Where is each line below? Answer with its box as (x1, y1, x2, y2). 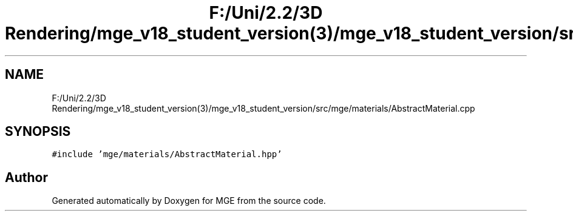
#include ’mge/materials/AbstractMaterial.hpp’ (52, 149, 282, 160)
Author (5, 169, 48, 185)
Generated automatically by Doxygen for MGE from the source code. (52, 195, 326, 206)
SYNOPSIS (5, 124, 71, 140)
